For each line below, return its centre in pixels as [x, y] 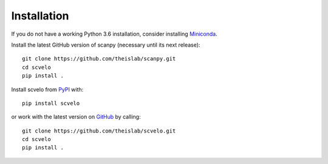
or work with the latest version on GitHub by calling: [76, 117]
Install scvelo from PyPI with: [47, 89]
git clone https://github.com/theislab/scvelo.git [99, 131]
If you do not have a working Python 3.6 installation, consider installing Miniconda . [114, 34]
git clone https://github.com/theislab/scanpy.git [99, 59]
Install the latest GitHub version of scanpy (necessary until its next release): [106, 45]
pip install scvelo [51, 103]
